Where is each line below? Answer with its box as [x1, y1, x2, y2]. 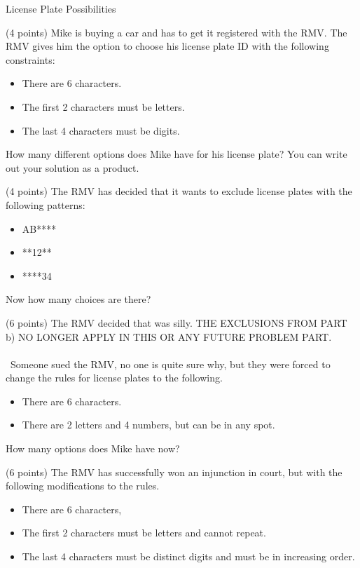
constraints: [6, 52, 55, 67]
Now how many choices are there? [6, 292, 151, 306]
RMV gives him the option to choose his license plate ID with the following [6, 39, 329, 53]
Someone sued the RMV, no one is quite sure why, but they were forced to [10, 356, 331, 371]
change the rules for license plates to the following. [6, 370, 223, 385]
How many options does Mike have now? [6, 441, 180, 456]
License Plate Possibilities [6, 1, 116, 15]
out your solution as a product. [6, 160, 139, 175]
